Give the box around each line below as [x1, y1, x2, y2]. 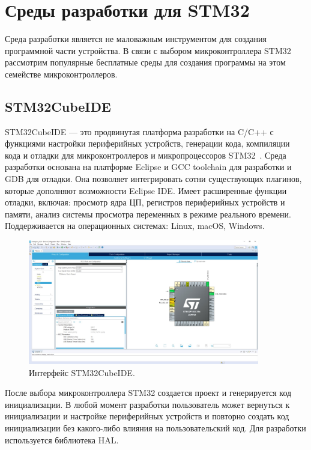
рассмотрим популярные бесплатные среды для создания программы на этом [5, 56, 286, 68]
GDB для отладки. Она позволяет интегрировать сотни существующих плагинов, [5, 172, 302, 185]
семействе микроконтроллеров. [5, 67, 118, 80]
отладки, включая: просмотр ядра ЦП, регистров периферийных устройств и [5, 196, 285, 208]
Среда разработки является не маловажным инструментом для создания [5, 32, 267, 45]
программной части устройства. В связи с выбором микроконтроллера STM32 [5, 44, 291, 56]
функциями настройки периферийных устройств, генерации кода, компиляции [5, 137, 290, 150]
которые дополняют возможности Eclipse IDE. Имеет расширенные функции [5, 184, 287, 196]
